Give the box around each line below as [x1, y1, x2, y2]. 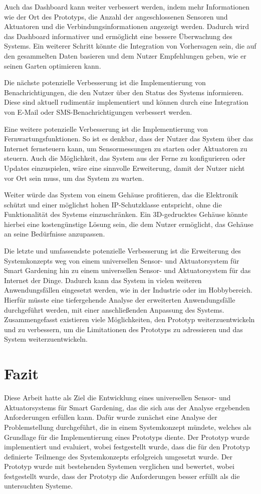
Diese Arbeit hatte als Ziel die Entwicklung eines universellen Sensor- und [4, 392, 231, 403]
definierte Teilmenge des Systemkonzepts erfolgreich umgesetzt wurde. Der [4, 451, 233, 461]
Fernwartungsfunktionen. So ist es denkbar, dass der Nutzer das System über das [4, 133, 253, 144]
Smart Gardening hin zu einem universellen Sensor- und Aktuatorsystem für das [4, 265, 251, 276]
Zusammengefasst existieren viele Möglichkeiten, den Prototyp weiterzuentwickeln [4, 314, 255, 325]
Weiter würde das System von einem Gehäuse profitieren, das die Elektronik [4, 189, 238, 200]
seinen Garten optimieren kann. [4, 60, 101, 71]
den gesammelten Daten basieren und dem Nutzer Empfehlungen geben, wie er [4, 50, 246, 61]
